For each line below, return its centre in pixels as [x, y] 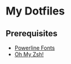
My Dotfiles [35, 11]
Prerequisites [32, 34]
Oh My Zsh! [29, 54]
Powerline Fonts [35, 48]
